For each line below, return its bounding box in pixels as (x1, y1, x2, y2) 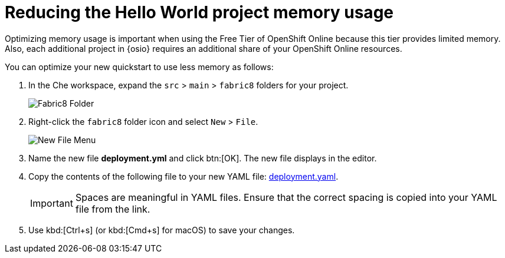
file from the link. (75, 203, 150, 215)
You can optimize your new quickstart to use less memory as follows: (5, 61, 274, 72)
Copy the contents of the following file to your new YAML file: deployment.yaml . (28, 171, 339, 181)
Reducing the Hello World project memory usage (5, 2, 393, 22)
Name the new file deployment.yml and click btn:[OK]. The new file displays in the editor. (28, 153, 377, 163)
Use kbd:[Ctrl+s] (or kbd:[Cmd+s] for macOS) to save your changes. (28, 224, 295, 235)
